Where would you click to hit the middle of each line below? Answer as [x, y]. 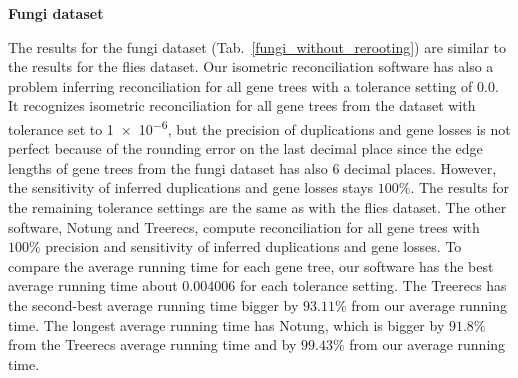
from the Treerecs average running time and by [152, 344]
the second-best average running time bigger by [153, 304]
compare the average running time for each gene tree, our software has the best [251, 265]
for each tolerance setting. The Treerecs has [373, 285]
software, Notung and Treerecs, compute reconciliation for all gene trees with [244, 226]
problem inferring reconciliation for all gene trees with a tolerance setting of [240, 85]
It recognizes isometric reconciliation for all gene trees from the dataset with [242, 105]
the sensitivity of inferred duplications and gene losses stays [191, 187]
